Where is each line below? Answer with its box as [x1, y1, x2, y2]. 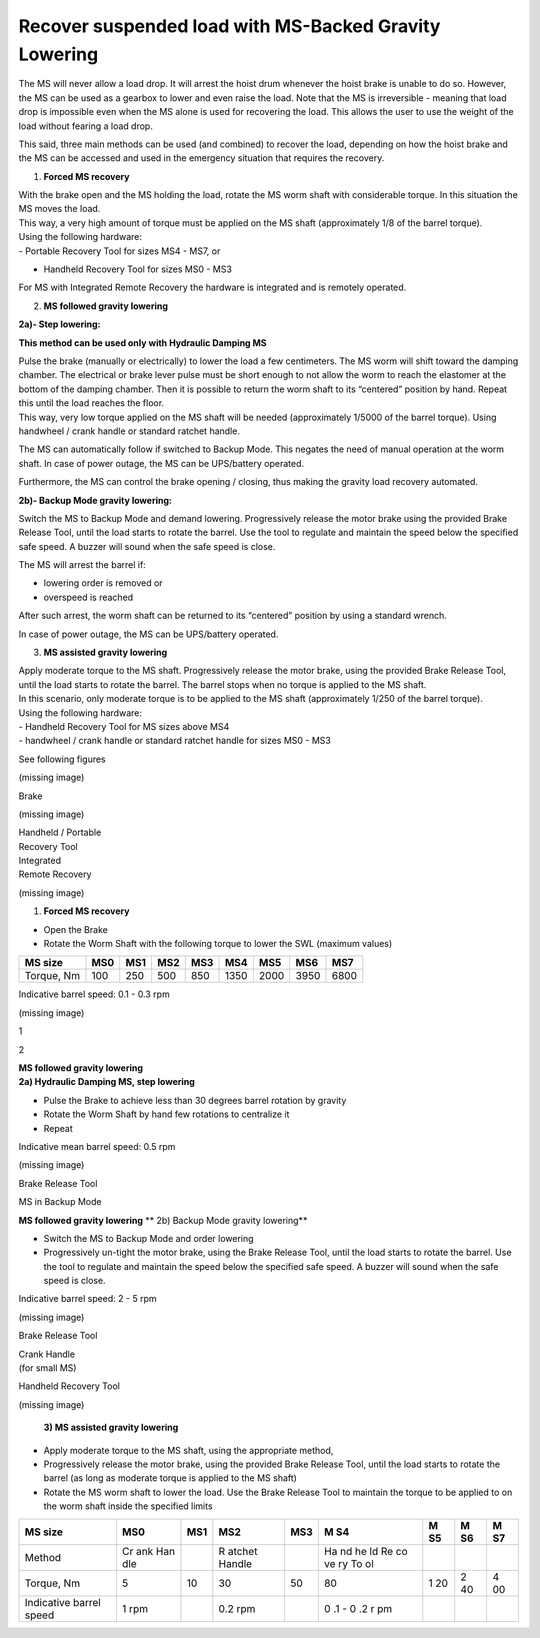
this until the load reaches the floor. [18, 397, 165, 409]
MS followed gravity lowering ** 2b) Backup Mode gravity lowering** [18, 1214, 308, 1226]
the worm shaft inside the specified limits [43, 1500, 214, 1512]
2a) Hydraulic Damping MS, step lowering [18, 1076, 195, 1088]
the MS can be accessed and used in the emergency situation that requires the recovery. [18, 152, 385, 164]
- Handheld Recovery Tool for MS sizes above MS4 [18, 720, 230, 732]
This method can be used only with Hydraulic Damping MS [18, 336, 267, 349]
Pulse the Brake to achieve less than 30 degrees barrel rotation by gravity [43, 1094, 347, 1106]
